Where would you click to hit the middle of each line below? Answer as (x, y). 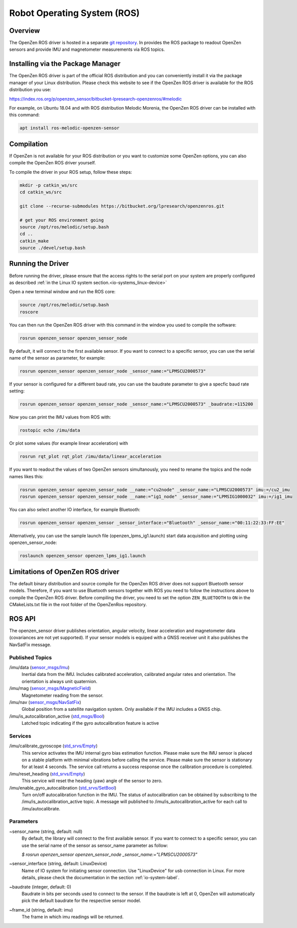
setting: (17, 391)
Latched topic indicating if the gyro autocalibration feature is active (90, 723)
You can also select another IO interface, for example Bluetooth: (75, 510)
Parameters (24, 821)
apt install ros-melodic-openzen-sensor (69, 128)
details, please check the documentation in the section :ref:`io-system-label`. (100, 878)
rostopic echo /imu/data (50, 430)
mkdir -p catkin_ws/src (49, 185)
